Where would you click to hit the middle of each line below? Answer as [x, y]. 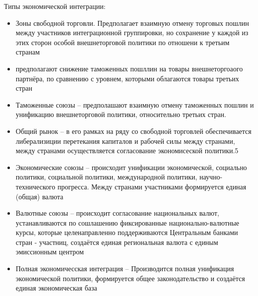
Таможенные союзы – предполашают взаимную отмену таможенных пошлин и [135, 104]
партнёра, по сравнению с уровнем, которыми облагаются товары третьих [127, 78]
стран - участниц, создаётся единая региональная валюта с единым [117, 242]
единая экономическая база [56, 288]
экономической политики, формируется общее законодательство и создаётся [130, 278]
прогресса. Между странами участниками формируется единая [152, 186]
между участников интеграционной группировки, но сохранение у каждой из [132, 32]
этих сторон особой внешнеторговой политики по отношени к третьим [123, 42]
